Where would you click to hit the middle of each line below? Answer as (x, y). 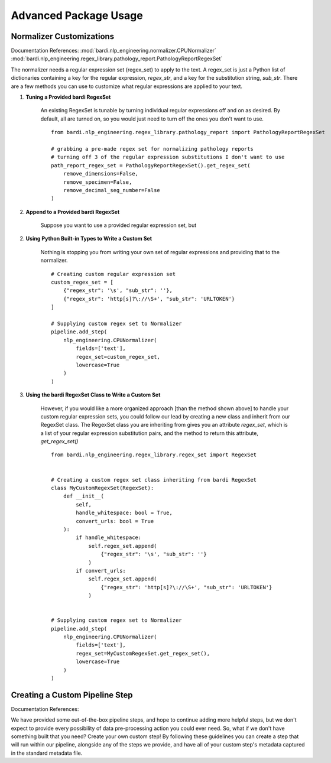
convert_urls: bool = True (115, 521)
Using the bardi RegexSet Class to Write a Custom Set (93, 395)
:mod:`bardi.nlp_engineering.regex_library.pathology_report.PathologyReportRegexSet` (117, 59)
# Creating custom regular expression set (113, 274)
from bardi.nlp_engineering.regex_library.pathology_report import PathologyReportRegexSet (188, 132)
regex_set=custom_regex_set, (118, 357)
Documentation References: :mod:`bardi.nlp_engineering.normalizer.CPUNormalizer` (114, 51)
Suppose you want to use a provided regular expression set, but (119, 225)
